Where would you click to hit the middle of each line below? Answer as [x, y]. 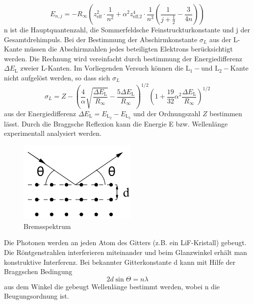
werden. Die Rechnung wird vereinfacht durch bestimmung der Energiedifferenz [123, 58]
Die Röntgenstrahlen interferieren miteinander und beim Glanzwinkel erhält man [126, 252]
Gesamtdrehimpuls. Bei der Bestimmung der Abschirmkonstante [101, 39]
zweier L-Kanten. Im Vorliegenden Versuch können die [102, 68]
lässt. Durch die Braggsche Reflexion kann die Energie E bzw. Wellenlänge [116, 123]
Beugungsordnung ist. [37, 296]
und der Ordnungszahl [167, 113]
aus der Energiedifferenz [40, 113]
